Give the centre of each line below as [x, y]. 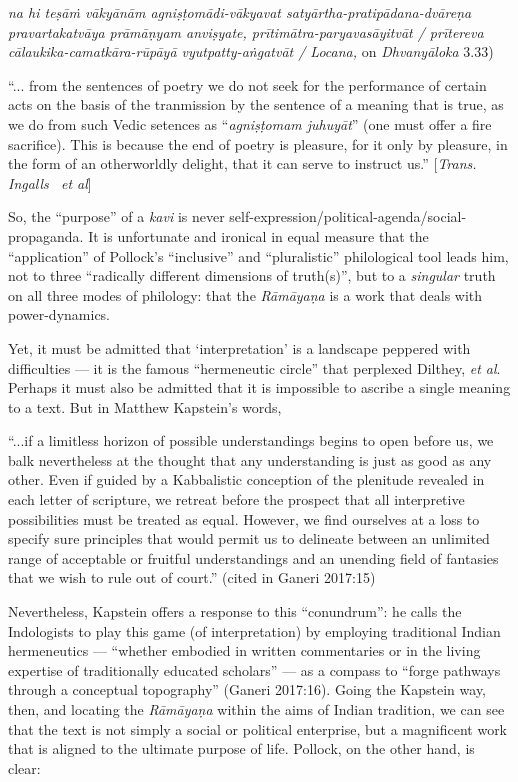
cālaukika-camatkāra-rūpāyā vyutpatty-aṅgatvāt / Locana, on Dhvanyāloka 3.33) [251, 51]
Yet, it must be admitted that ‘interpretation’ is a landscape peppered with [239, 347]
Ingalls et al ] [50, 182]
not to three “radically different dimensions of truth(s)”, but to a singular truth [252, 275]
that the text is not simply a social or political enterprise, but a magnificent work [258, 728]
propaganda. [46, 235]
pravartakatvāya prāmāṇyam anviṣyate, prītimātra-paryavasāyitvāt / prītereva [246, 31]
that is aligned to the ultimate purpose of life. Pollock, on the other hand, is [241, 748]
